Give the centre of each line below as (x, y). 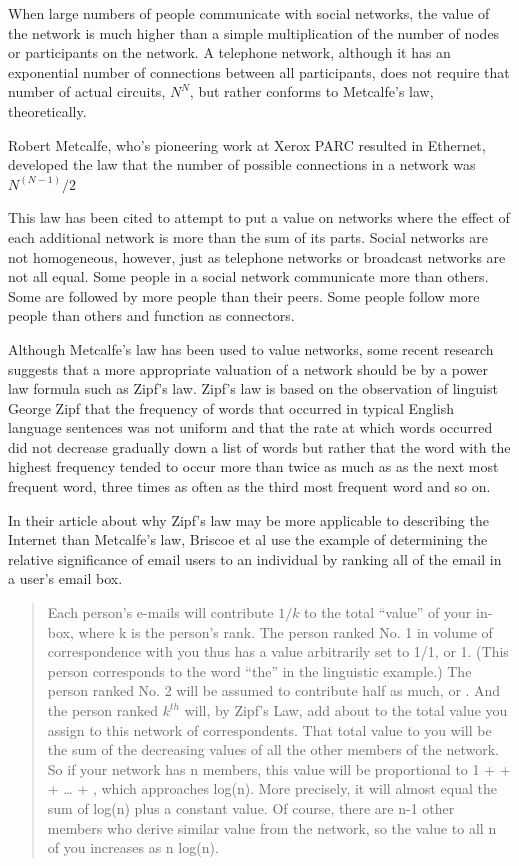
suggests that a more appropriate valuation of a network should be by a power (248, 368)
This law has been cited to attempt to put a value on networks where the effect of (259, 217)
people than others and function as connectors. (151, 315)
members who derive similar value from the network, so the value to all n (272, 827)
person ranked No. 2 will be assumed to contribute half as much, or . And (274, 690)
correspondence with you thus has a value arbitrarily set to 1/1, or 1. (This (278, 651)
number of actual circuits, (87, 91)
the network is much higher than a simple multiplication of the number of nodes (254, 32)
